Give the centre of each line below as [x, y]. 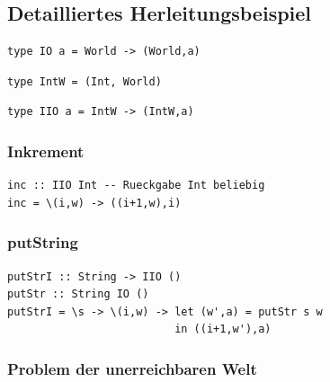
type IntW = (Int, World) [85, 81]
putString [43, 242]
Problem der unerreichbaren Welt [132, 368]
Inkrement [46, 151]
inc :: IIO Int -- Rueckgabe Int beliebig [136, 186]
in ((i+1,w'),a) [223, 329]
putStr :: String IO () [78, 294]
